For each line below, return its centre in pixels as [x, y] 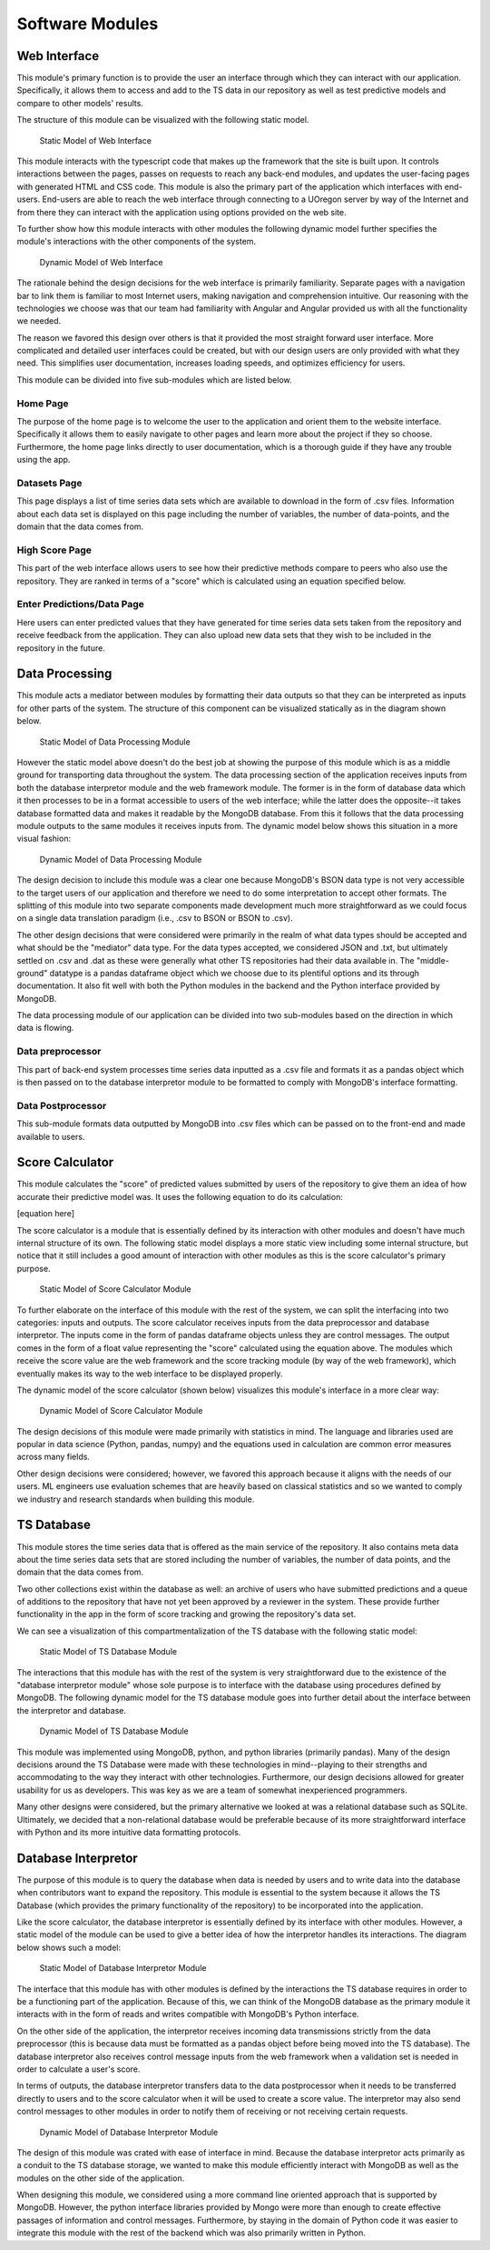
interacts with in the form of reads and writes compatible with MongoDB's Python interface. [188, 2015]
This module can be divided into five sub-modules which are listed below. [154, 380]
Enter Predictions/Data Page [81, 605]
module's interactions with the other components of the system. [137, 242]
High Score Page [54, 550]
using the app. [44, 460]
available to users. [51, 1136]
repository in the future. [61, 648]
